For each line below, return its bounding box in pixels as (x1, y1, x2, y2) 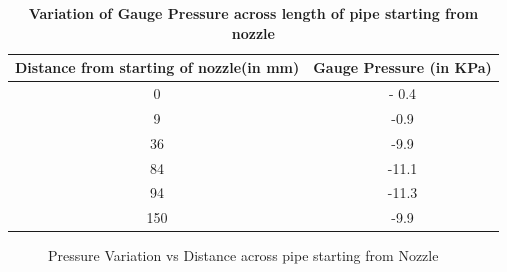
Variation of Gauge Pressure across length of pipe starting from (28, 3, 479, 23)
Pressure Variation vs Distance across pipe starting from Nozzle (48, 245, 439, 266)
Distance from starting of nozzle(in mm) (15, 57, 300, 78)
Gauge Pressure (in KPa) (313, 57, 492, 78)
